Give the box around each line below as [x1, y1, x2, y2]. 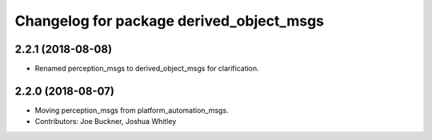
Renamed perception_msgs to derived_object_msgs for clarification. [34, 64, 259, 74]
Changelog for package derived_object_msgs [14, 12, 324, 30]
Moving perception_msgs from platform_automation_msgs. [34, 105, 229, 115]
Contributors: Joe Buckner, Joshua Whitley [34, 117, 177, 126]
